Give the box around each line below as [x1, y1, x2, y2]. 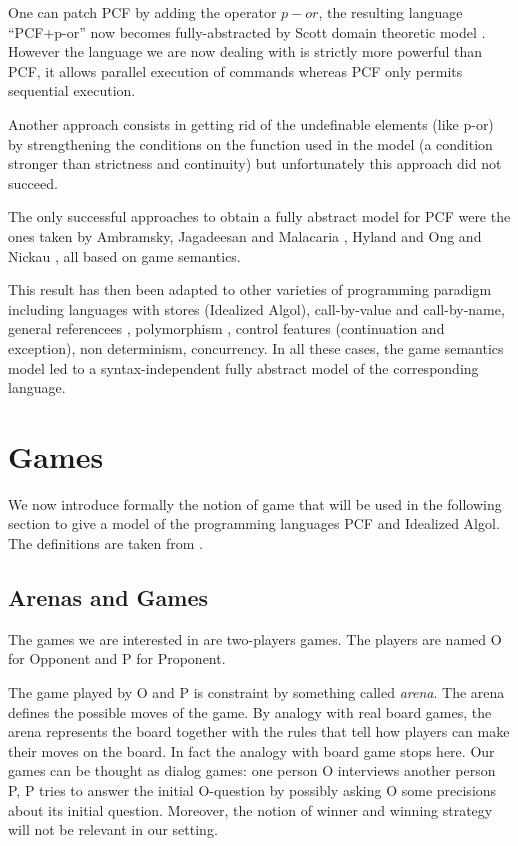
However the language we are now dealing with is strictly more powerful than [8, 41, 482, 62]
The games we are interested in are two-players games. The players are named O [8, 628, 502, 649]
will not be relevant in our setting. [8, 819, 218, 840]
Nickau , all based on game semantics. [8, 245, 241, 266]
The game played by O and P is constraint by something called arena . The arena [8, 681, 505, 702]
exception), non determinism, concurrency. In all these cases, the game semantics [8, 337, 504, 358]
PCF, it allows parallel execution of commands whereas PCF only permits [8, 60, 463, 81]
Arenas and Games [8, 581, 209, 612]
